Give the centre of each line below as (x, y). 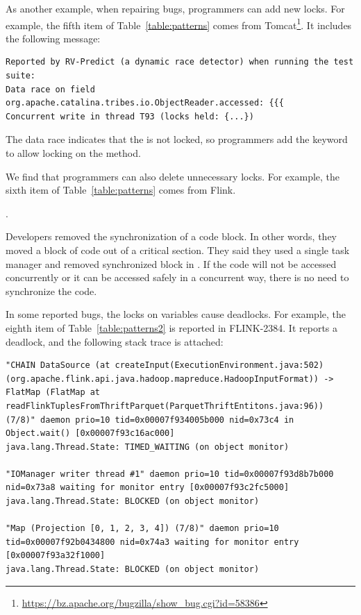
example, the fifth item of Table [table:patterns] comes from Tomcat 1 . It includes (179, 24)
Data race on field (50, 89)
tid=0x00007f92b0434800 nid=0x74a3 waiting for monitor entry (152, 542)
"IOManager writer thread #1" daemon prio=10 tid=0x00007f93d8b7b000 (170, 474)
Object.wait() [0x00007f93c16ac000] (90, 433)
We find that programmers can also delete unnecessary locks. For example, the (173, 176)
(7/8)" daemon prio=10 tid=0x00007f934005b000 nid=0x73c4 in (150, 420)
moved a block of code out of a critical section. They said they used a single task (178, 250)
